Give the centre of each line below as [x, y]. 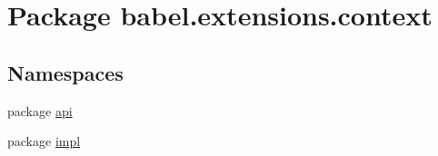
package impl [44, 141]
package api [40, 110]
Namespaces [65, 72]
